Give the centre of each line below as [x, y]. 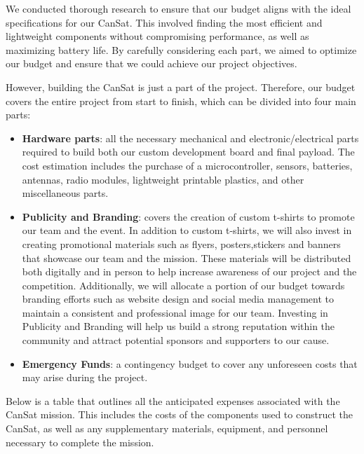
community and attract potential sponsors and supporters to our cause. [176, 340]
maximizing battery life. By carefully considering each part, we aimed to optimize [181, 49]
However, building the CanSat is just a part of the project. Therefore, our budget [181, 87]
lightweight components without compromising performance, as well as [157, 36]
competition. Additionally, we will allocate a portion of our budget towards [183, 285]
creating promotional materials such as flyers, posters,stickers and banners [181, 243]
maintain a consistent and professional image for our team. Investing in [175, 312]
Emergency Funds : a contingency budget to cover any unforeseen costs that [190, 363]
